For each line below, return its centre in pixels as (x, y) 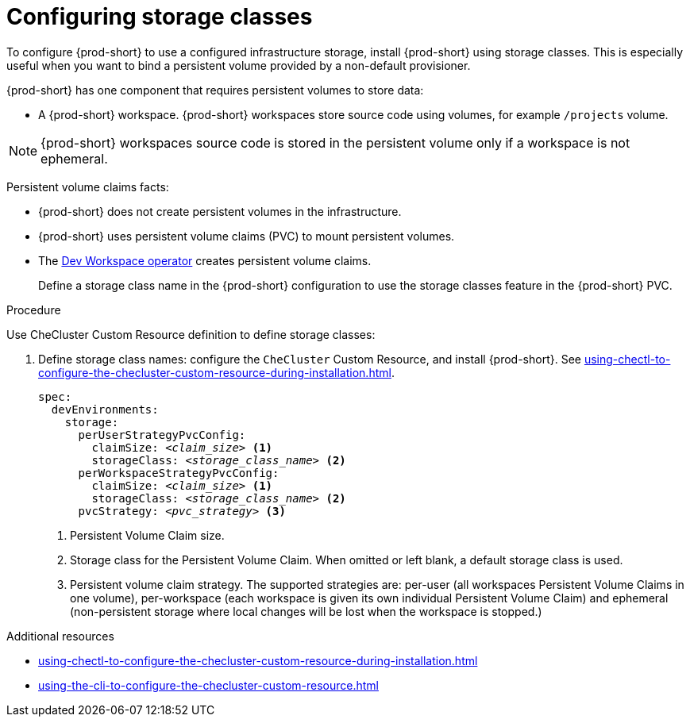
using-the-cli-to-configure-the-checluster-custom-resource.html (208, 685)
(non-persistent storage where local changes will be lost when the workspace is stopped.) (306, 611)
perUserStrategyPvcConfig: (162, 435)
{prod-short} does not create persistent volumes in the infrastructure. (220, 211)
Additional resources (60, 636)
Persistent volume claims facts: (88, 187)
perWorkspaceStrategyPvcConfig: (179, 473)
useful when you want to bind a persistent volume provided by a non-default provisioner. (239, 65)
